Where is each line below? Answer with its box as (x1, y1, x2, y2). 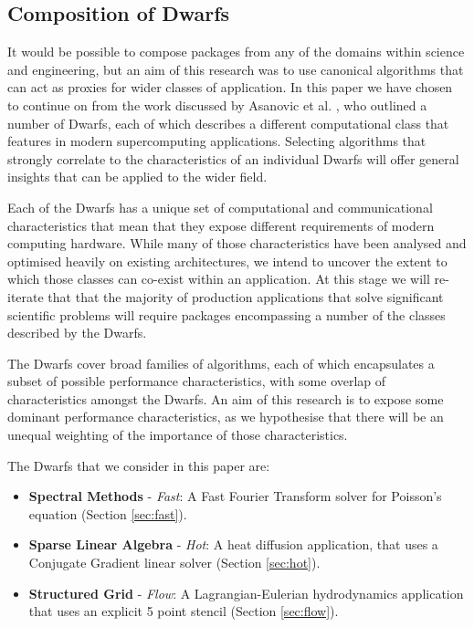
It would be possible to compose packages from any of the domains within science (7, 42, 465, 61)
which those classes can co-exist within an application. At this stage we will (7, 269, 430, 288)
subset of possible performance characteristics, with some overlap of (7, 371, 386, 391)
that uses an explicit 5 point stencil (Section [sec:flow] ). (28, 601, 339, 621)
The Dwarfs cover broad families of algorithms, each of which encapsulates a (7, 353, 435, 372)
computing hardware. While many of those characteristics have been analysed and (7, 234, 467, 253)
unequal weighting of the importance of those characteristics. (7, 425, 348, 444)
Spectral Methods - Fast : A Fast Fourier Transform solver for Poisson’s (28, 486, 442, 506)
